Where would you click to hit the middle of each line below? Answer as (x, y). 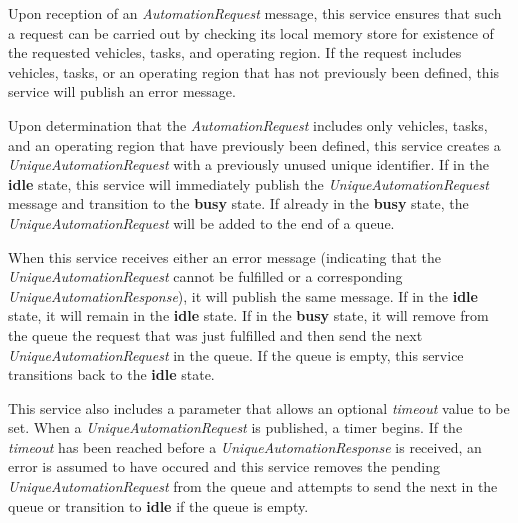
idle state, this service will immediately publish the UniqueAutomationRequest (248, 183)
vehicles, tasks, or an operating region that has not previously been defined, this (254, 71)
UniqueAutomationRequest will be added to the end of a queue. (201, 222)
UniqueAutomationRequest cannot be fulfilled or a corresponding (205, 276)
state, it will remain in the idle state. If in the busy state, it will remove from (248, 315)
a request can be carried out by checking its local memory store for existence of (251, 32)
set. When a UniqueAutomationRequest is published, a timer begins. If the (235, 427)
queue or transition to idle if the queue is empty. (158, 505)
